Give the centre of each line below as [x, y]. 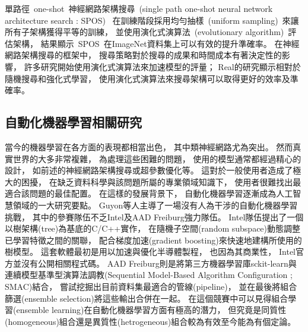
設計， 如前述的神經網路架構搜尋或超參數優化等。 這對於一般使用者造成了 [149, 170]
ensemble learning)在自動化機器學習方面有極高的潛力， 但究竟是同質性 [151, 310]
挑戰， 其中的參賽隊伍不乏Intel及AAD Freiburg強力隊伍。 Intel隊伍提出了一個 [154, 216]
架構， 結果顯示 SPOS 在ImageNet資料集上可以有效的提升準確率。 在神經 [156, 43]
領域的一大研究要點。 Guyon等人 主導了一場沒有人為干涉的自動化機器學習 [155, 205]
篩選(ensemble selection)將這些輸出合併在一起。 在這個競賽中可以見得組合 [147, 298]
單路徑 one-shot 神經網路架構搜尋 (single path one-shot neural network [139, 8]
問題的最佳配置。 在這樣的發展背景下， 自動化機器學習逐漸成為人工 [161, 193]
